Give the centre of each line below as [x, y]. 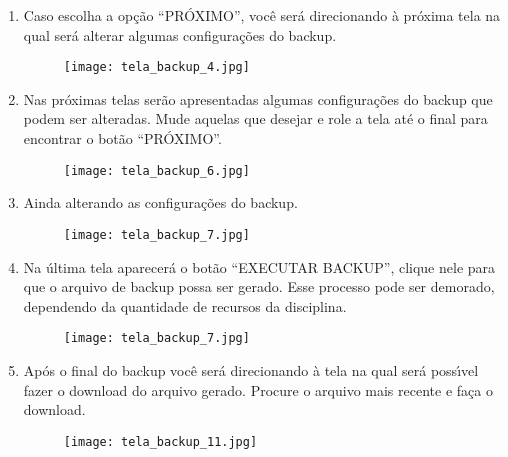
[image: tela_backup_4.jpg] [156, 67]
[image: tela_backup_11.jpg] [160, 441]
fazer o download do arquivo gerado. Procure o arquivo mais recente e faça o [258, 389]
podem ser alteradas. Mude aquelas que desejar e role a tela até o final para [255, 118]
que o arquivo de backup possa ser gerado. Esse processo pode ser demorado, [259, 286]
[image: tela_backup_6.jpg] [156, 170]
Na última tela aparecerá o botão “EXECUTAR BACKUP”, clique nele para [259, 266]
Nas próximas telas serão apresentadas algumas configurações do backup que [258, 98]
